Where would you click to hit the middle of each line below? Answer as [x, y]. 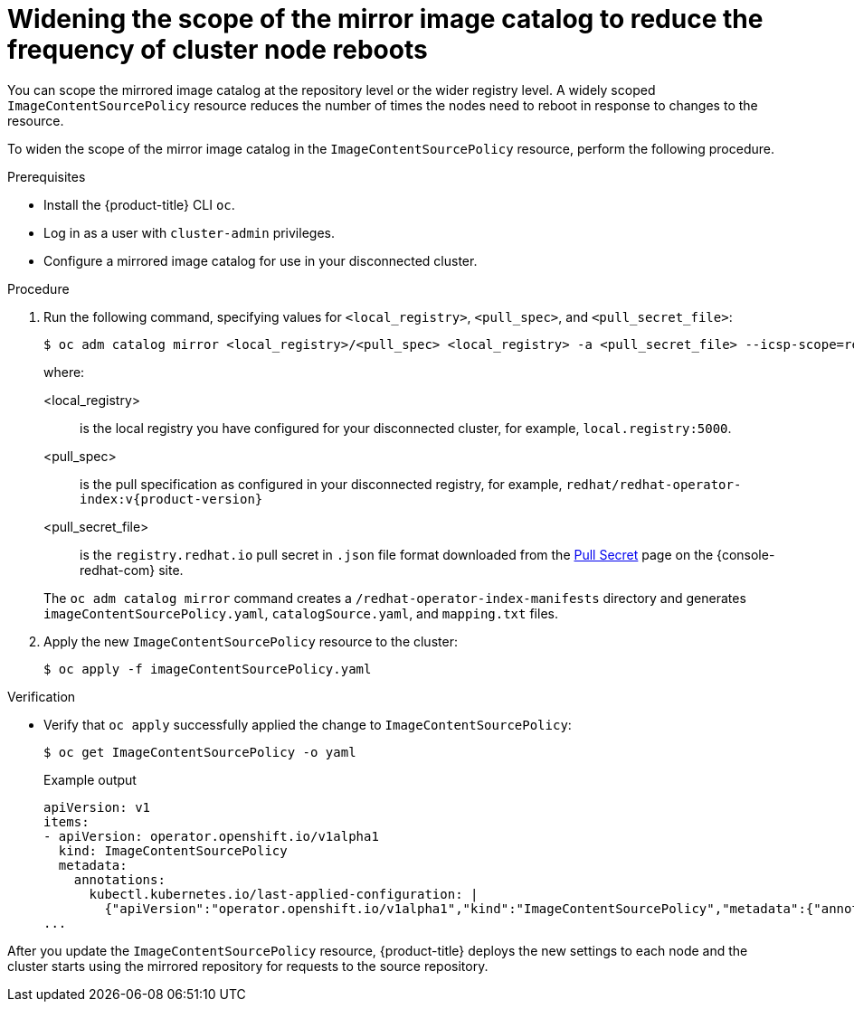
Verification [42, 696]
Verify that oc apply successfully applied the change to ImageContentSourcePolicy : [308, 724]
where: [64, 372]
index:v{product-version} [171, 499]
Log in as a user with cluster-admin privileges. [189, 232]
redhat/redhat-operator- [654, 484]
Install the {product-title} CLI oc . [139, 204]
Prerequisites [47, 176]
